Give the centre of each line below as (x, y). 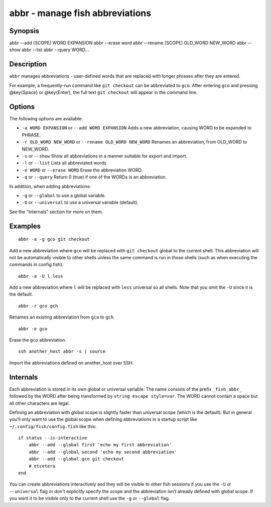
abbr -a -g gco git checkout (54, 239)
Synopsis (24, 31)
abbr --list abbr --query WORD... (55, 50)
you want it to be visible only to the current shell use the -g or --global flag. (90, 498)
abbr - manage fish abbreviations (80, 13)
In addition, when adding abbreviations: (50, 186)
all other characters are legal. (40, 403)
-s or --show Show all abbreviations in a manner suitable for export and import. (105, 156)
